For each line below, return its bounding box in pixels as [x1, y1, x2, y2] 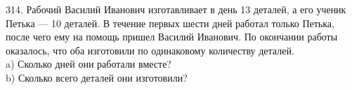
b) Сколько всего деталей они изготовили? [6, 70, 188, 84]
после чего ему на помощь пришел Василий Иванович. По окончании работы [6, 29, 338, 44]
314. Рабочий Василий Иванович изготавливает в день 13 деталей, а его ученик [6, 2, 346, 16]
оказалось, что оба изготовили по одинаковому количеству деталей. [6, 43, 294, 57]
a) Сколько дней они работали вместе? [6, 57, 171, 71]
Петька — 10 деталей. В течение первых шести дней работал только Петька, [6, 15, 334, 30]
